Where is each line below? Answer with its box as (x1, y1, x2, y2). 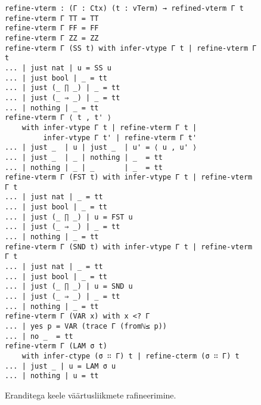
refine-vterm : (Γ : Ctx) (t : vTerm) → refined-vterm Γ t (5, 4, 244, 13)
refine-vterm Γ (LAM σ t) (5, 342, 107, 351)
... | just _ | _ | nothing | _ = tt (5, 153, 163, 162)
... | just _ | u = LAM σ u (5, 361, 116, 370)
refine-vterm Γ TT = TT (5, 14, 99, 23)
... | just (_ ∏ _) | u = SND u (5, 282, 133, 291)
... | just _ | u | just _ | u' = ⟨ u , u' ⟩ (5, 143, 197, 152)
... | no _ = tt (5, 332, 73, 341)
